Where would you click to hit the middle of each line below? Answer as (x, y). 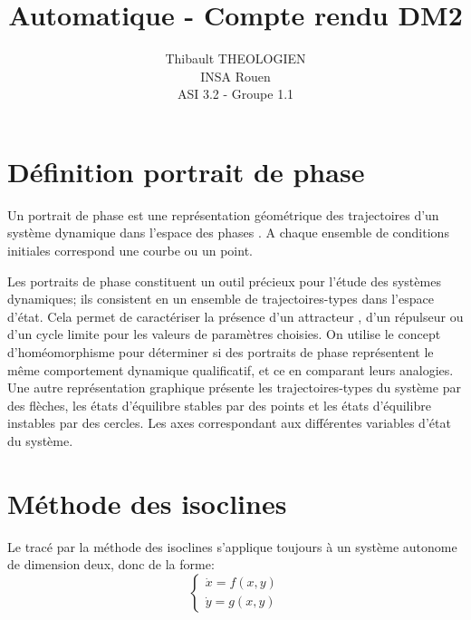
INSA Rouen (235, 76)
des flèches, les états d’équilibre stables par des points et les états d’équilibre (219, 405)
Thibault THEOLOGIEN (235, 58)
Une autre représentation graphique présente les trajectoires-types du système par (234, 387)
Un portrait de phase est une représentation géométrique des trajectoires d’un (223, 214)
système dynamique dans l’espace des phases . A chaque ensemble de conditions (228, 232)
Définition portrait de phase (186, 171)
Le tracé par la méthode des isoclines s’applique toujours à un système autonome (232, 546)
